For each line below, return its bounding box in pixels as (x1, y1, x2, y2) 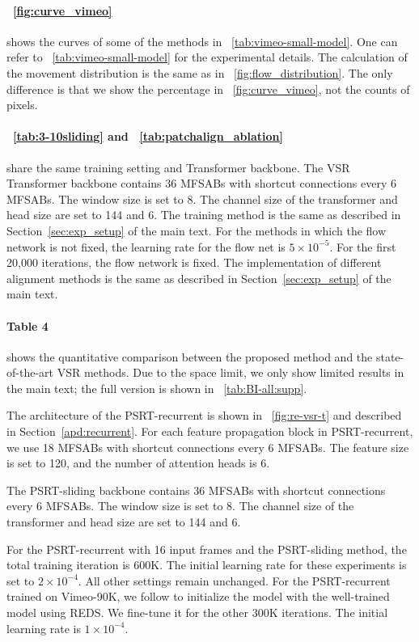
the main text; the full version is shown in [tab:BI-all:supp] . (6, 379, 307, 396)
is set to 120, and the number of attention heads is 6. (6, 454, 270, 471)
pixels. (6, 96, 38, 113)
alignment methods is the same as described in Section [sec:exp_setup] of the (6, 269, 391, 286)
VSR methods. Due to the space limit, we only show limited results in (57, 364, 404, 381)
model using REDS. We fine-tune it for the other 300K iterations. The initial (6, 604, 388, 621)
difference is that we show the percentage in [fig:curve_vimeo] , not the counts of (6, 80, 410, 97)
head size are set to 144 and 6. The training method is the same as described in (6, 206, 401, 223)
